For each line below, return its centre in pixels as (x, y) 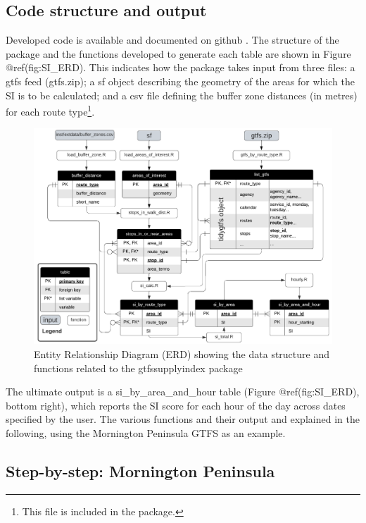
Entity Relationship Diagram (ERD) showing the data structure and (182, 354)
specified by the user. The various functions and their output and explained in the (183, 419)
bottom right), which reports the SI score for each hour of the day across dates (176, 405)
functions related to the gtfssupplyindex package (138, 368)
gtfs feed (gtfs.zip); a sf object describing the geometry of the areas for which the (180, 81)
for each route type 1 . (50, 110)
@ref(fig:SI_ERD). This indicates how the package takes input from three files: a (181, 67)
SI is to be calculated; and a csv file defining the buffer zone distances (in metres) (182, 95)
